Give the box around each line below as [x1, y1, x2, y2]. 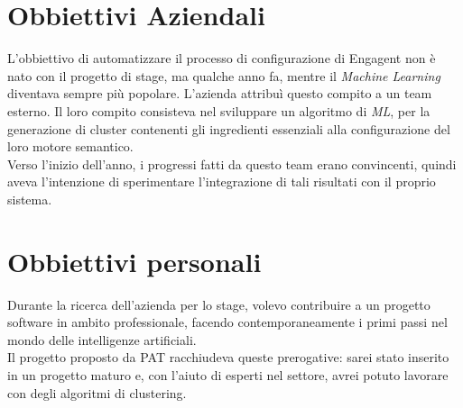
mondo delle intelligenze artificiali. [7, 330, 197, 349]
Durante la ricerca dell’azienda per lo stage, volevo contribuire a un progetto [7, 295, 431, 313]
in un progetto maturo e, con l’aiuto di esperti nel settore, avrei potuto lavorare [7, 365, 449, 384]
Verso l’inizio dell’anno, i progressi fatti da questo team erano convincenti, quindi [7, 154, 457, 173]
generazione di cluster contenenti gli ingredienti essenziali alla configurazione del [7, 119, 450, 138]
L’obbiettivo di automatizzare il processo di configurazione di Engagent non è [7, 49, 436, 68]
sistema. [7, 189, 52, 208]
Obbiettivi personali [7, 242, 262, 279]
